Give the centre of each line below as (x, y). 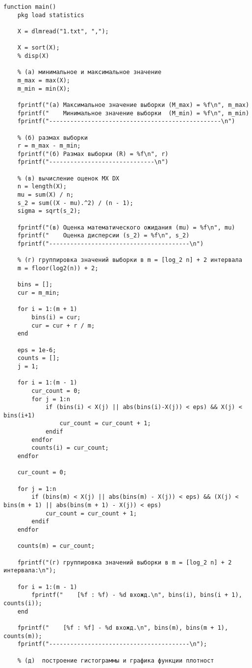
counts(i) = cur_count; (70, 448)
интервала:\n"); (30, 571)
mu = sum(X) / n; (46, 195)
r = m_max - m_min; (49, 146)
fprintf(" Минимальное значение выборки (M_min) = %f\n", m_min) (133, 113)
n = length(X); (42, 187)
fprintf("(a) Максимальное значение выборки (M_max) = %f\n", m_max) (133, 105)
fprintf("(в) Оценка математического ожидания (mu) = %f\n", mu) (126, 227)
